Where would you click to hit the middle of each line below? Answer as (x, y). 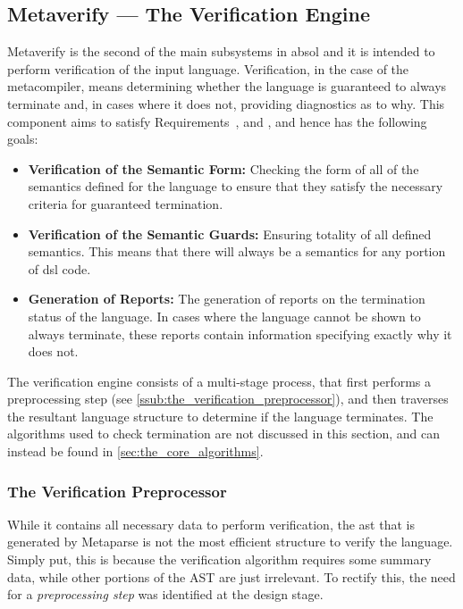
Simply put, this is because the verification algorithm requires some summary (219, 559)
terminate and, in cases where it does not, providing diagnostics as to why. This (226, 103)
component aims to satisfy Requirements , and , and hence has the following (217, 121)
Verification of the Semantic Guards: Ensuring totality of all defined (230, 234)
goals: (23, 139)
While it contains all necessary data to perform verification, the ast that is (211, 524)
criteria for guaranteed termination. (126, 203)
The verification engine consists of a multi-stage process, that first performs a (219, 381)
